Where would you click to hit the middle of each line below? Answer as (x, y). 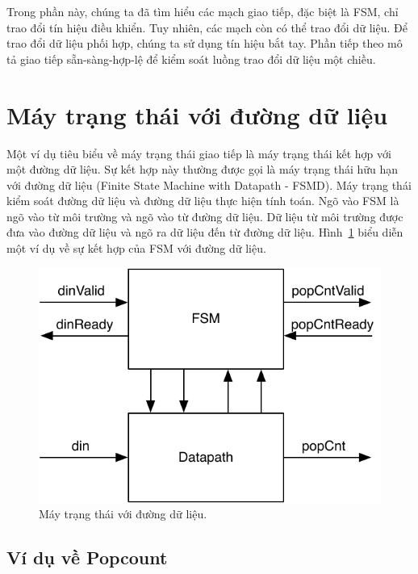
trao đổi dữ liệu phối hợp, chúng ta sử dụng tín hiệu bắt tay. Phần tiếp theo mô (205, 43)
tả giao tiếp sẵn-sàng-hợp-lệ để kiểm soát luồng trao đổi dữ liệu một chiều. (191, 59)
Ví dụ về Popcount (87, 557)
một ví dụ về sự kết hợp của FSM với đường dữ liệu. (136, 248)
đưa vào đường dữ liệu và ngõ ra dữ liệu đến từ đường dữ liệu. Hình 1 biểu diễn (205, 232)
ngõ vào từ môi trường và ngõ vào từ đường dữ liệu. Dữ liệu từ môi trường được (205, 216)
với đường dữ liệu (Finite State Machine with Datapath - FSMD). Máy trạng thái (209, 184)
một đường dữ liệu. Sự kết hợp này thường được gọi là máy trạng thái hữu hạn (203, 169)
